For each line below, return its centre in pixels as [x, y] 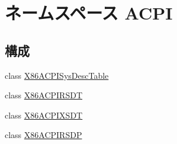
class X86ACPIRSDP [44, 135]
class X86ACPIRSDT [44, 95]
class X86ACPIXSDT [44, 115]
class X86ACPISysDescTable [57, 75]
